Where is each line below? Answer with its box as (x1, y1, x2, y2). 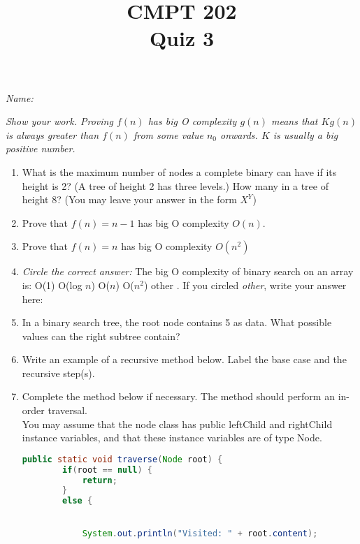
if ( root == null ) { (62, 464, 153, 475)
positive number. (6, 141, 75, 156)
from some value (133, 127, 203, 142)
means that (271, 114, 318, 128)
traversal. (48, 403, 87, 418)
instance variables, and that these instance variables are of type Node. (22, 430, 322, 445)
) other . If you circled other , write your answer (143, 277, 347, 292)
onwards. (220, 127, 258, 142)
